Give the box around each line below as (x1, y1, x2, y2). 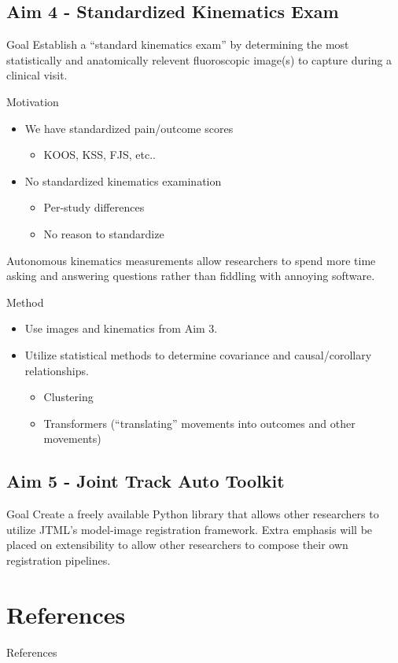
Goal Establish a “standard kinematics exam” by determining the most (6, 36, 349, 53)
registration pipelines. (6, 551, 111, 568)
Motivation (6, 93, 59, 109)
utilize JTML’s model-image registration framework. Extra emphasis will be (6, 521, 373, 537)
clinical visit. (6, 67, 68, 83)
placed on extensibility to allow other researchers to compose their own (6, 536, 348, 553)
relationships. (24, 362, 89, 378)
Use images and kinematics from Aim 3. (24, 320, 218, 337)
